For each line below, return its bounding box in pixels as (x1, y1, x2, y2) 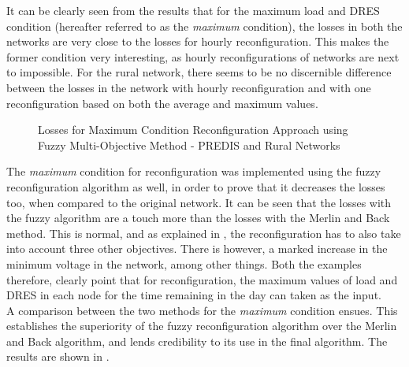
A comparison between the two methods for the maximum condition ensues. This (6, 302, 398, 318)
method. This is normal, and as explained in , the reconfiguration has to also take (6, 224, 401, 241)
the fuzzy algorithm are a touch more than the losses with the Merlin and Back (6, 209, 390, 226)
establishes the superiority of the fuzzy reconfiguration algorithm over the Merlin (6, 317, 397, 334)
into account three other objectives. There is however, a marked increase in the (6, 240, 388, 257)
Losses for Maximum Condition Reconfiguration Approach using (38, 121, 348, 138)
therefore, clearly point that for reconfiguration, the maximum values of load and (6, 271, 398, 287)
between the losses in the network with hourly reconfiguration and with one (6, 79, 371, 95)
